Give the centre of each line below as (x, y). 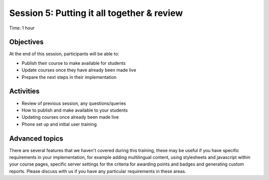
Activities (24, 91)
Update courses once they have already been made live (79, 70)
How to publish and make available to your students (75, 110)
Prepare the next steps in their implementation (69, 77)
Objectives (26, 42)
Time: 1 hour (22, 28)
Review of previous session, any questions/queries (74, 103)
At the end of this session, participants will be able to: (64, 54)
